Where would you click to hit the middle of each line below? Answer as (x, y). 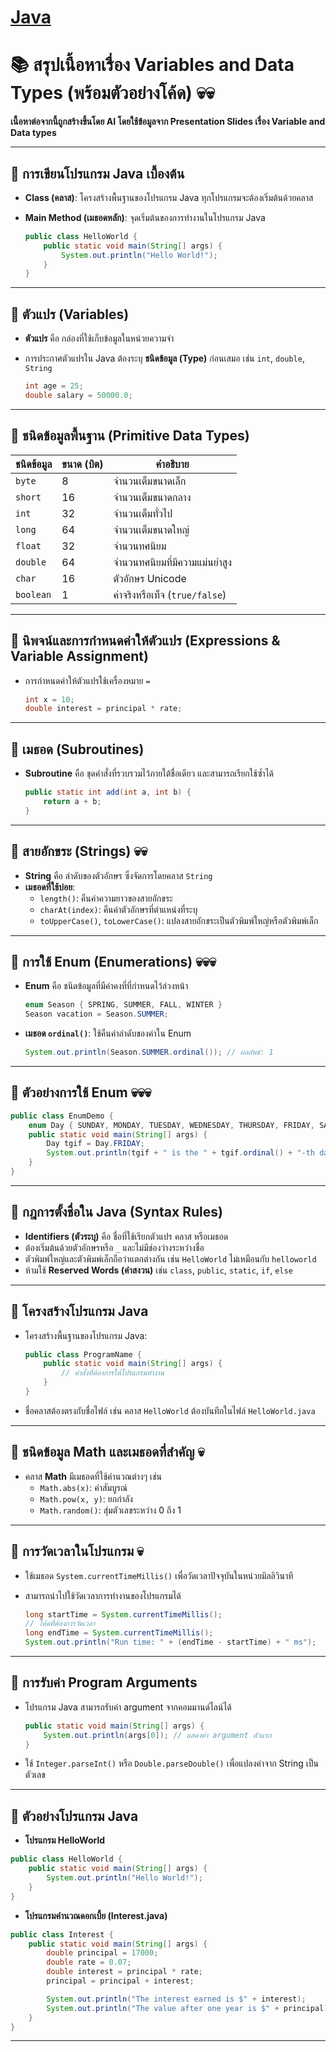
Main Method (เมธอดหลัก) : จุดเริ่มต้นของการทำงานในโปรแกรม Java (145, 217)
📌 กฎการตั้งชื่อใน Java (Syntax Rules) (116, 1212)
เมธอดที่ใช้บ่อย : (50, 887)
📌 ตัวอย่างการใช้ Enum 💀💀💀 (81, 1092)
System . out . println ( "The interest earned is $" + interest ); (176, 1999)
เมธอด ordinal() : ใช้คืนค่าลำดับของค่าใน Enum (108, 1033)
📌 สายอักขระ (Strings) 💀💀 (79, 851)
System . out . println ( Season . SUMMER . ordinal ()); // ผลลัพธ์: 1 (149, 1052)
